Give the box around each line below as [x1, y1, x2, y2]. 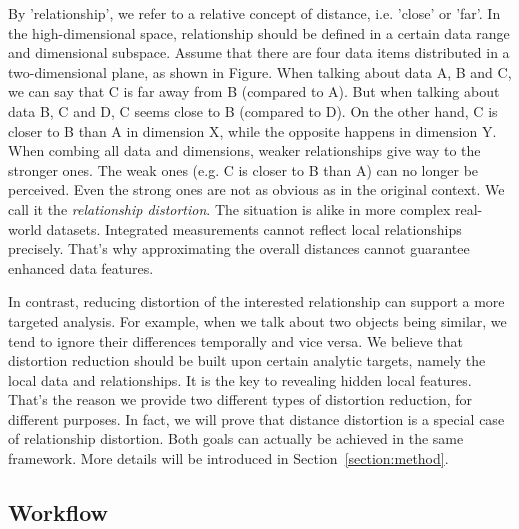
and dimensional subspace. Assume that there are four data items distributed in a [8, 42, 510, 63]
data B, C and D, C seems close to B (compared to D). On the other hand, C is [8, 100, 498, 121]
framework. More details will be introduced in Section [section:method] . [8, 448, 449, 469]
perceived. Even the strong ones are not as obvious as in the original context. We [8, 179, 505, 200]
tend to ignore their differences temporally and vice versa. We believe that [8, 330, 463, 351]
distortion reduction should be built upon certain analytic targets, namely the [8, 350, 486, 371]
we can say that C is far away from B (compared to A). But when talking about [8, 81, 500, 102]
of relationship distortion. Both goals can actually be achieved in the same [8, 428, 464, 449]
